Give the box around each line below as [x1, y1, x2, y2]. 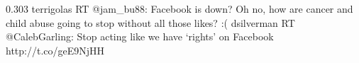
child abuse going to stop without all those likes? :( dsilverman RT [6, 15, 295, 30]
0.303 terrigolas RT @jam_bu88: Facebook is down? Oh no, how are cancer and [6, 1, 353, 16]
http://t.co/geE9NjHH [6, 42, 105, 57]
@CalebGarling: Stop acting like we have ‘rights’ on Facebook [6, 29, 274, 44]
